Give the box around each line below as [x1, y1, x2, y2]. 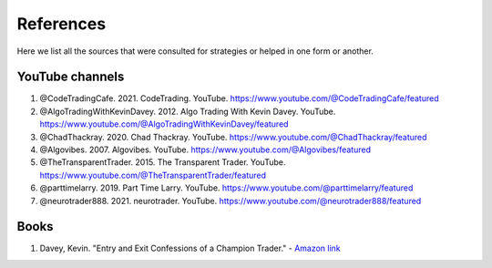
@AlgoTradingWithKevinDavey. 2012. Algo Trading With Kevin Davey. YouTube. [39, 106, 336, 117]
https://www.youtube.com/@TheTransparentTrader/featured [39, 170, 267, 180]
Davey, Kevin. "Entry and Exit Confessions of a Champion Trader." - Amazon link [39, 242, 341, 254]
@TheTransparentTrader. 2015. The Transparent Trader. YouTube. [39, 157, 286, 168]
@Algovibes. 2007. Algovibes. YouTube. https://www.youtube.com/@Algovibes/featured [39, 144, 371, 155]
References [16, 14, 107, 34]
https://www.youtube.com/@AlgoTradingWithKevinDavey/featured [39, 119, 289, 129]
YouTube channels [16, 69, 125, 85]
